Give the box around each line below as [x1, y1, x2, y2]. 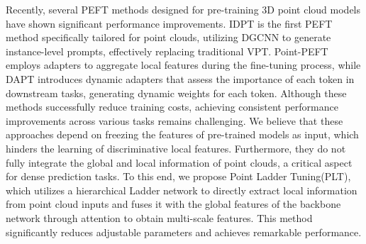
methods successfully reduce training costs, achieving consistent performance [6, 99, 338, 114]
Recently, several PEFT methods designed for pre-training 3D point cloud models [6, 2, 361, 16]
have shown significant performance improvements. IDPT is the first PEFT [6, 16, 333, 30]
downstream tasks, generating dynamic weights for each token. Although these [6, 85, 347, 100]
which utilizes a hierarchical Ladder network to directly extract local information [6, 182, 357, 197]
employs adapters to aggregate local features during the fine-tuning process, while [6, 57, 361, 72]
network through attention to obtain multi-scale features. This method [6, 210, 313, 225]
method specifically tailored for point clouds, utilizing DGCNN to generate [6, 30, 331, 45]
